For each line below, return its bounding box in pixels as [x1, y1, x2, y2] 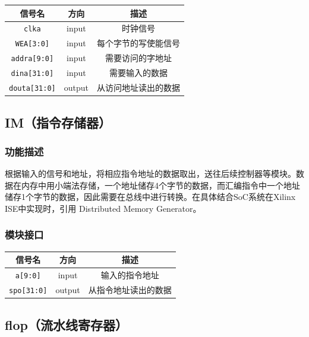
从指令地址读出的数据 [88, 284, 172, 295]
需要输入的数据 [109, 66, 168, 79]
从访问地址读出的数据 [97, 81, 180, 93]
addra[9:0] [11, 55, 54, 63]
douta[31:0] [9, 84, 56, 93]
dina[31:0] [11, 69, 54, 78]
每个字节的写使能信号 [97, 37, 180, 49]
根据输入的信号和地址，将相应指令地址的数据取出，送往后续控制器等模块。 [5, 167, 296, 180]
